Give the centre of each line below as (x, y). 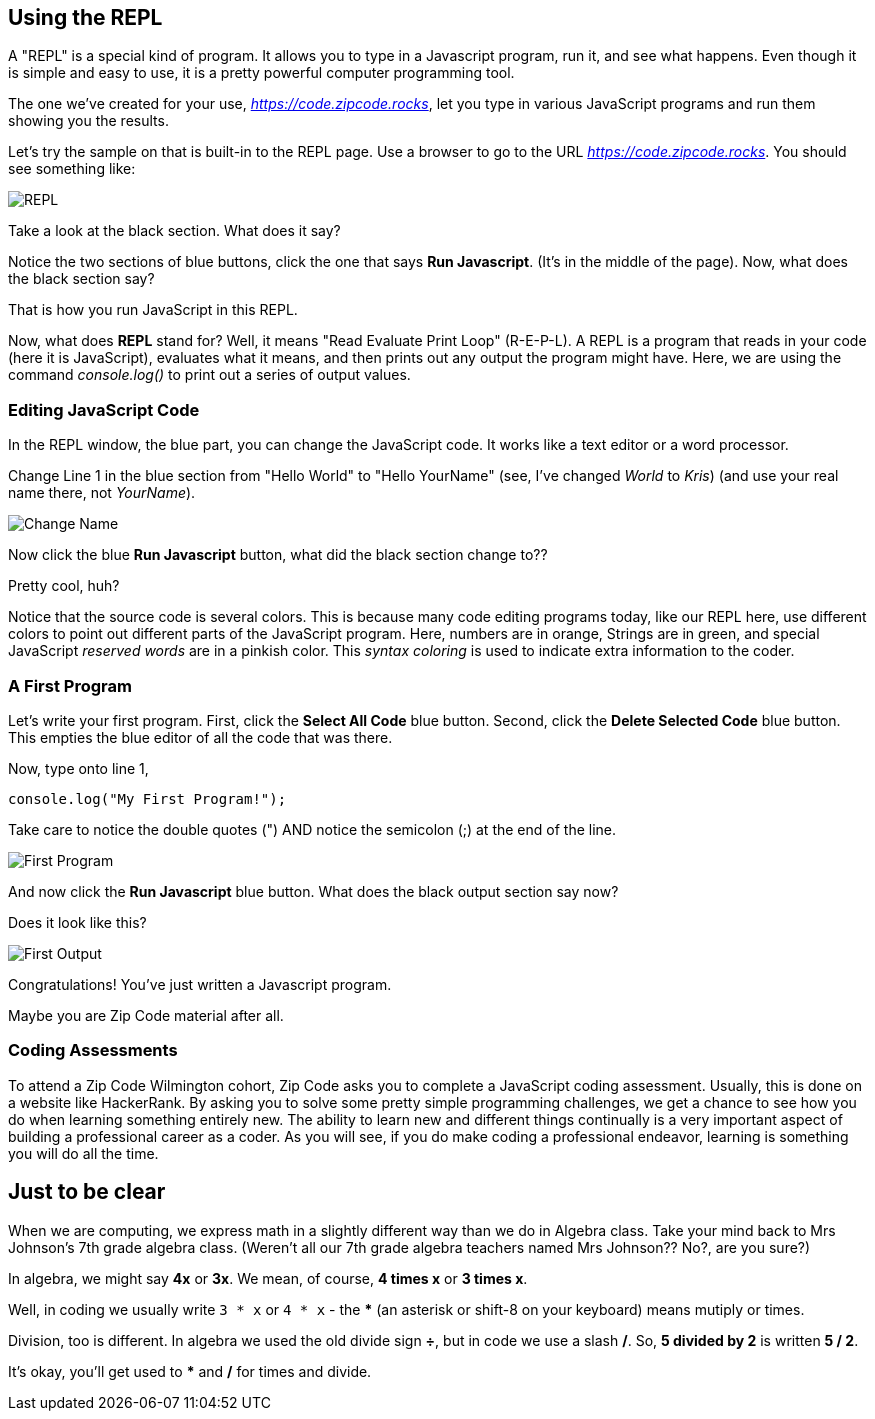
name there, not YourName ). (102, 493)
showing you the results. (88, 121)
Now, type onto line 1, (78, 768)
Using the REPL (85, 17)
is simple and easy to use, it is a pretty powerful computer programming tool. (261, 73)
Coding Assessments (93, 1050)
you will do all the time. (83, 1153)
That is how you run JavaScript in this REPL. (153, 310)
